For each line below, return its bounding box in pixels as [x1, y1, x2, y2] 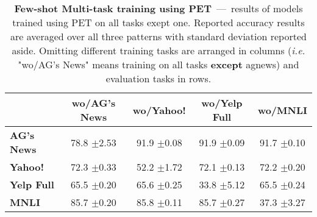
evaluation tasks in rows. [105, 71, 212, 85]
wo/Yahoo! [132, 102, 186, 117]
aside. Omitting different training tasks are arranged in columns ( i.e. [12, 43, 305, 57]
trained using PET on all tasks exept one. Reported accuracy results [12, 15, 305, 29]
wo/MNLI [257, 102, 307, 117]
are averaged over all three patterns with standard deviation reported [10, 29, 307, 43]
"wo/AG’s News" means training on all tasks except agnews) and [18, 57, 299, 71]
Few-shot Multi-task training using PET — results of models [14, 1, 303, 15]
